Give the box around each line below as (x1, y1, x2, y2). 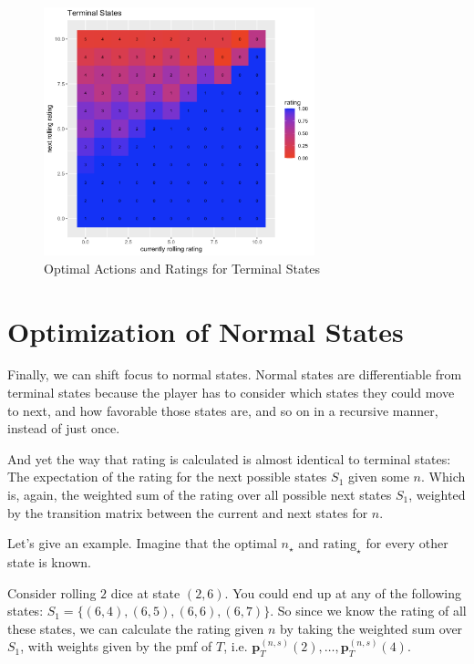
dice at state (110, 583, 180, 602)
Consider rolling (7, 583, 97, 602)
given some (347, 467, 409, 486)
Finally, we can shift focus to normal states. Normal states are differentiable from (7, 365, 462, 384)
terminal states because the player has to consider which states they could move (7, 383, 455, 402)
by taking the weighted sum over (280, 618, 463, 638)
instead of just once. (7, 419, 120, 438)
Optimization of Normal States (7, 312, 404, 349)
